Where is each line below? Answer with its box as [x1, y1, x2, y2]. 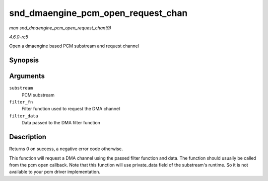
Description [9, 133, 47, 141]
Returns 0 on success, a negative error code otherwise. [9, 146, 123, 152]
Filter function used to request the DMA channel [21, 106, 120, 112]
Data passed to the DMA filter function [21, 120, 100, 126]
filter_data [9, 113, 38, 119]
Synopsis [9, 56, 39, 65]
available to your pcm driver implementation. [9, 169, 101, 175]
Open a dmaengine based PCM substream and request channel [9, 43, 139, 49]
